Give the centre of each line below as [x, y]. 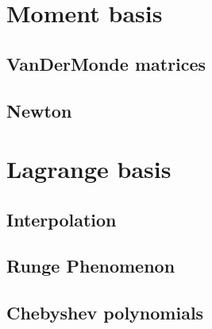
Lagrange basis [89, 169]
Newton [39, 110]
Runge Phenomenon [91, 266]
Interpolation [62, 219]
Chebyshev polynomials [105, 313]
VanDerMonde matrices [106, 63]
